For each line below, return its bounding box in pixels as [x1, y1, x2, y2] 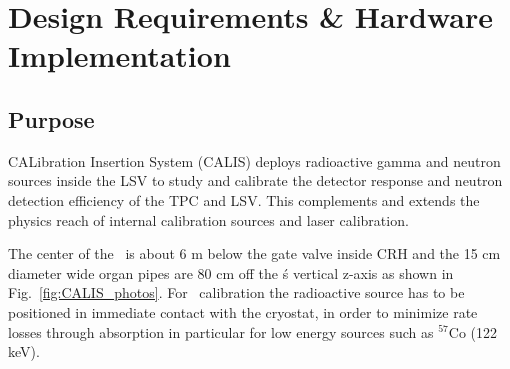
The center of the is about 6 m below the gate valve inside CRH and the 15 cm [8, 243, 501, 264]
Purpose [8, 103, 95, 134]
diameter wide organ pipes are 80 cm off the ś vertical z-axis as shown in [8, 262, 454, 283]
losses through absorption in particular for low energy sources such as [8, 321, 434, 342]
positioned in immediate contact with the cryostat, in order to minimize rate [8, 301, 478, 322]
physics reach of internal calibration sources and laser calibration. [8, 209, 409, 230]
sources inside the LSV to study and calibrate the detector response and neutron [8, 170, 503, 191]
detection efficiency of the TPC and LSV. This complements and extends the [8, 189, 480, 210]
